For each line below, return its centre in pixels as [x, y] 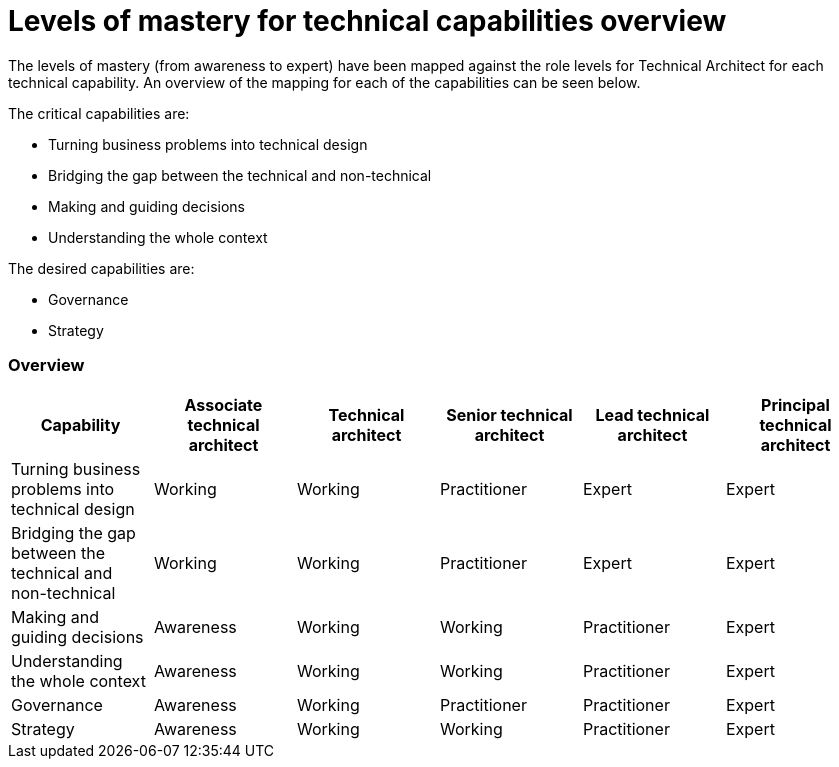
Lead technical [652, 414]
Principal [795, 404]
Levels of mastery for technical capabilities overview [367, 21]
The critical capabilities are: [99, 113]
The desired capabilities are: [101, 268]
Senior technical [509, 414]
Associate [223, 404]
